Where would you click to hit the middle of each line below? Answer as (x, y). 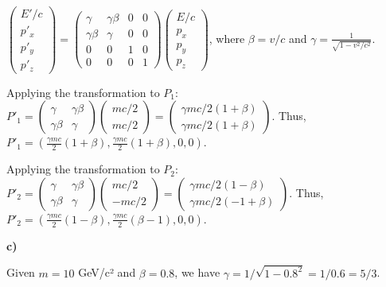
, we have (197, 272)
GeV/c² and (107, 272)
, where (227, 38)
